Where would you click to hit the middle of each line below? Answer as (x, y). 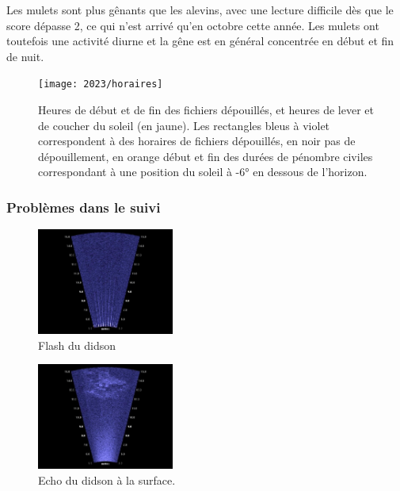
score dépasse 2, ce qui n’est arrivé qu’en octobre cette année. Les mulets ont (193, 25)
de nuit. (25, 56)
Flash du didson (77, 345)
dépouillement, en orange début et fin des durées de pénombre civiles (206, 156)
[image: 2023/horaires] (101, 84)
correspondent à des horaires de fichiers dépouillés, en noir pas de (197, 141)
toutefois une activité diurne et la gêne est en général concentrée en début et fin (200, 41)
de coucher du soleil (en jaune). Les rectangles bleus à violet (184, 125)
